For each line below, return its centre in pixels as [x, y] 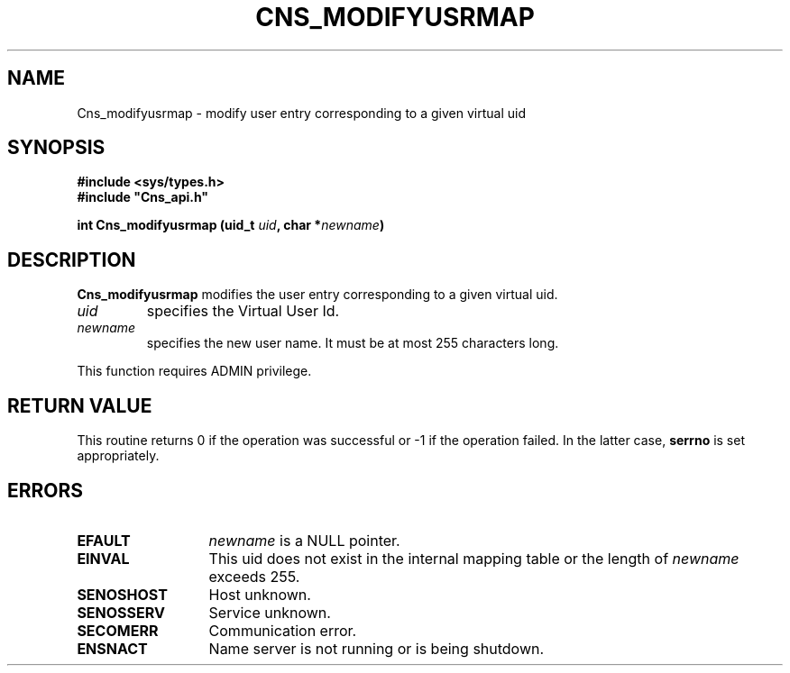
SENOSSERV [121, 612]
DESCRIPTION [72, 259]
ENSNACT [112, 648]
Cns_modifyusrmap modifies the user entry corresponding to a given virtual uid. [317, 295]
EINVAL [103, 558]
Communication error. [283, 630]
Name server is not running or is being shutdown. [377, 648]
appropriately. [118, 456]
